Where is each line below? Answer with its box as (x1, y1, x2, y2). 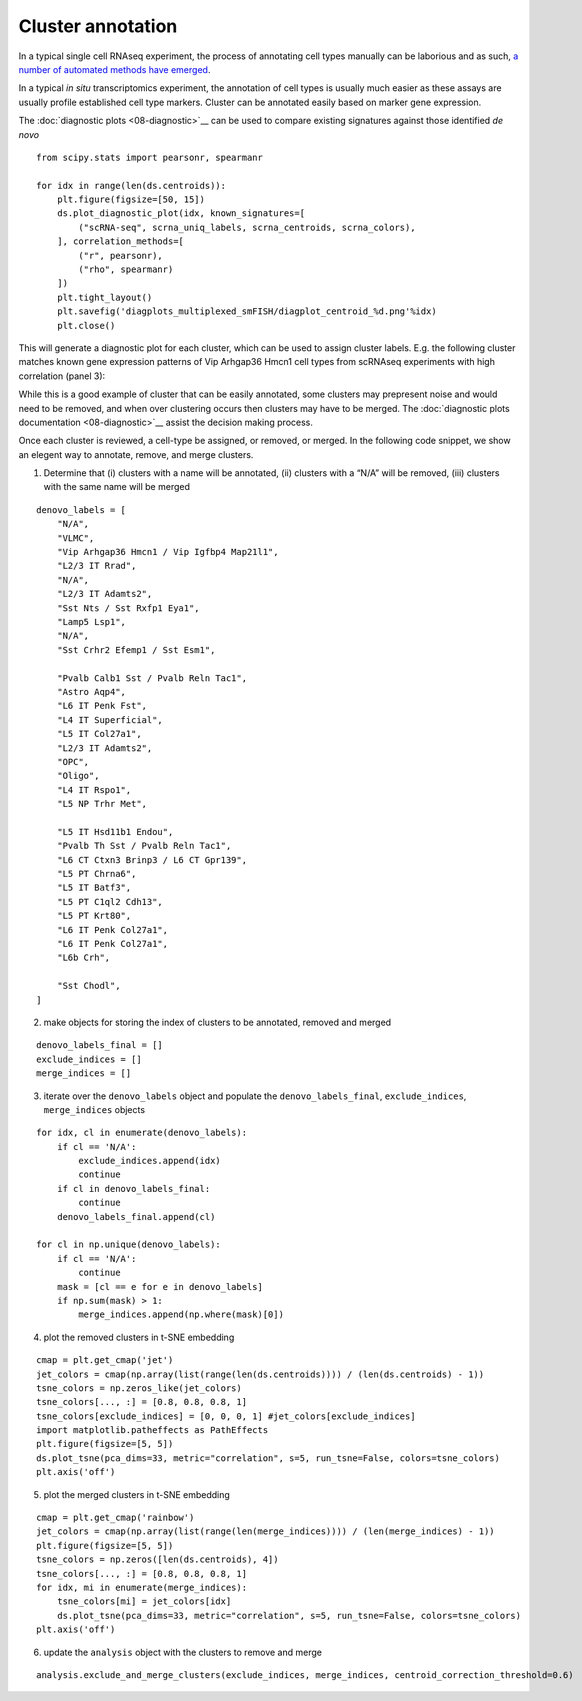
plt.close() (56, 320, 116, 331)
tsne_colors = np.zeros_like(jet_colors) (36, 1382, 242, 1394)
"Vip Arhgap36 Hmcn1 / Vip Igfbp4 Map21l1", (56, 546, 279, 558)
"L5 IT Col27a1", (56, 728, 142, 740)
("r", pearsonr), (78, 250, 164, 261)
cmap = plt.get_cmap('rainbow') (36, 1512, 195, 1524)
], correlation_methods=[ (56, 236, 185, 247)
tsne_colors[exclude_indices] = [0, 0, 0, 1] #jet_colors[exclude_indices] (36, 1410, 416, 1422)
